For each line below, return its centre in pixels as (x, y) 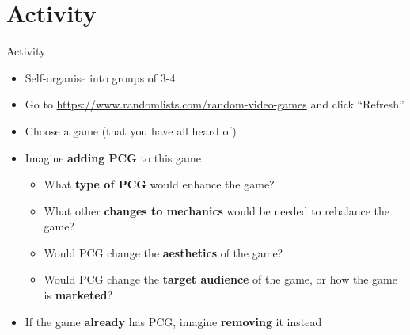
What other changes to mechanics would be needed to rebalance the (216, 210)
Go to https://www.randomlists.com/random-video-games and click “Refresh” (214, 104)
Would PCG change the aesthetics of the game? (163, 252)
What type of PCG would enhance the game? (159, 184)
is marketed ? (78, 295)
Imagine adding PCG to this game (113, 157)
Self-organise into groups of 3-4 (100, 77)
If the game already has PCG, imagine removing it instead (173, 321)
